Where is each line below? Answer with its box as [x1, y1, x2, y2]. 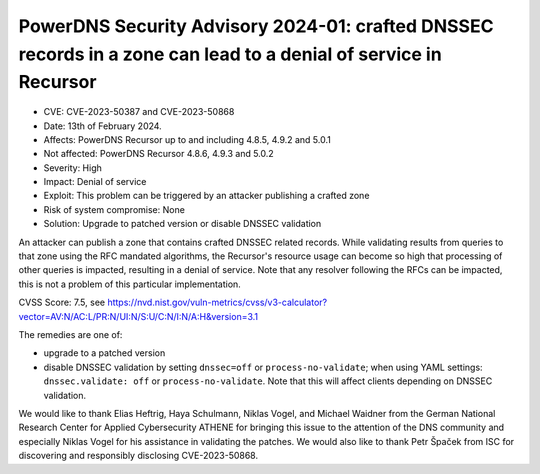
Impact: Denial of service [43, 176, 147, 188]
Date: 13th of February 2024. [43, 120, 162, 132]
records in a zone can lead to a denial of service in [18, 43, 442, 65]
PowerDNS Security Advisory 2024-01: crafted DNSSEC [18, 15, 494, 37]
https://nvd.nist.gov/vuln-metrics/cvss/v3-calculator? [106, 296, 328, 309]
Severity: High [43, 161, 102, 174]
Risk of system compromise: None [43, 203, 185, 215]
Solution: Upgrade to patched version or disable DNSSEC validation [43, 218, 322, 230]
